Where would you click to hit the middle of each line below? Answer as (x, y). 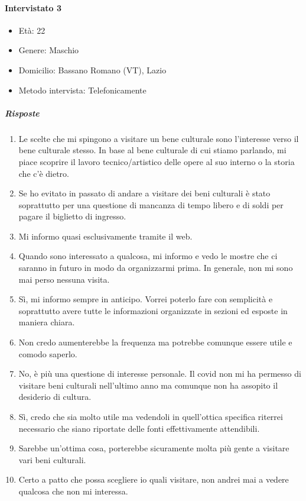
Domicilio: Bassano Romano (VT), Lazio (92, 70)
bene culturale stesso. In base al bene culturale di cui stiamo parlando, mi (152, 150)
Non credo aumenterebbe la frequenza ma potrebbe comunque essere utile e (155, 342)
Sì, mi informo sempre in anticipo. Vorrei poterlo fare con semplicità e (146, 299)
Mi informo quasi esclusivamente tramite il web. (105, 236)
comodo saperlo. (48, 353)
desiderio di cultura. (55, 397)
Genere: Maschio (49, 50)
